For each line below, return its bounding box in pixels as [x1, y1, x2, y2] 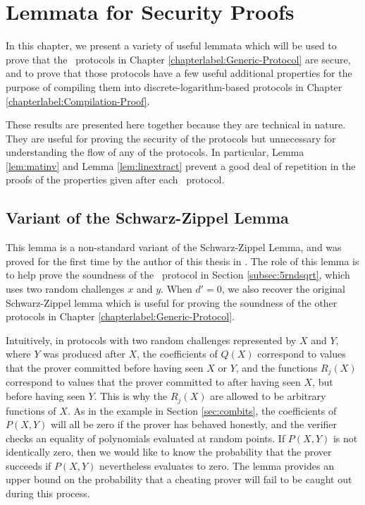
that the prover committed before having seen [6, 360, 204, 375]
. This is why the [94, 389, 168, 403]
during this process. [6, 486, 90, 501]
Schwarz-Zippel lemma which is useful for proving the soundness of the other [6, 295, 338, 310]
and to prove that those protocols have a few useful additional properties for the [6, 66, 352, 80]
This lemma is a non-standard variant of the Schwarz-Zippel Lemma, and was [6, 240, 342, 255]
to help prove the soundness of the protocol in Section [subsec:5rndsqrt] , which [6, 267, 350, 282]
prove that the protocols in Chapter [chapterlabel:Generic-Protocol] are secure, [6, 51, 351, 66]
